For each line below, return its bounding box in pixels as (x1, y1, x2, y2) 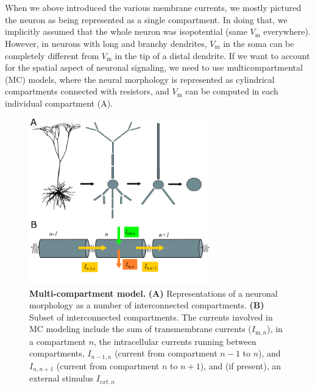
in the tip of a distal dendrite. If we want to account (115, 49, 310, 62)
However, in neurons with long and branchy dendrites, (5, 37, 207, 49)
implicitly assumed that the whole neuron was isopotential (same (5, 25, 247, 38)
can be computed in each (185, 85, 278, 97)
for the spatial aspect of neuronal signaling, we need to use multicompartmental (5, 61, 303, 74)
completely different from (5, 49, 99, 62)
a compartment (29, 335, 86, 347)
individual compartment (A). (5, 96, 113, 109)
